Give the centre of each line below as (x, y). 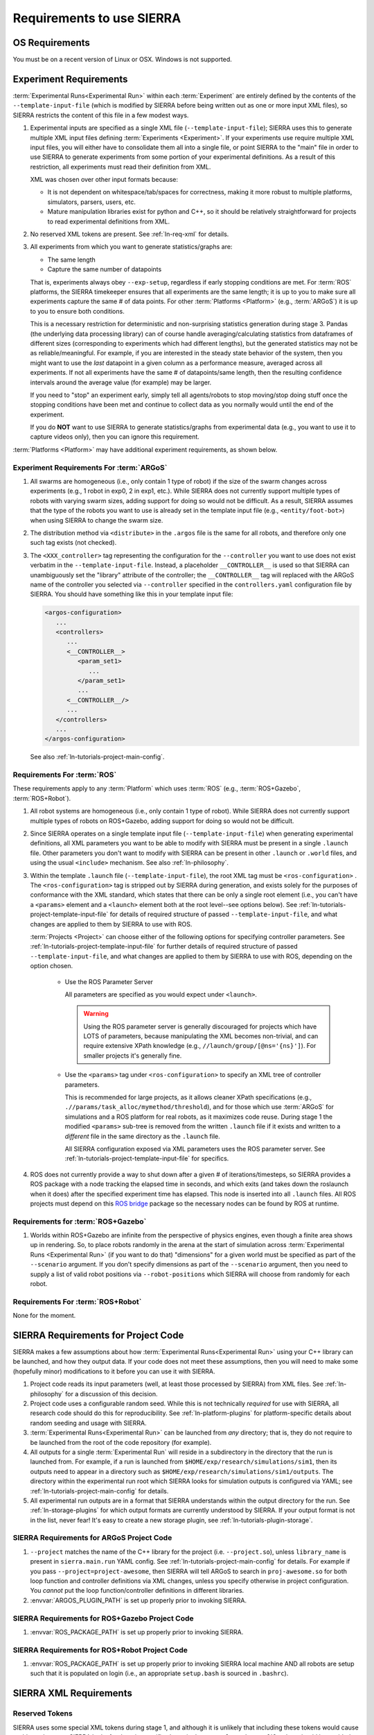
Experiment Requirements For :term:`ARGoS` (90, 467)
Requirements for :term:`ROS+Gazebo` (80, 1221)
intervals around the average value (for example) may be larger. (121, 382)
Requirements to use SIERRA (97, 18)
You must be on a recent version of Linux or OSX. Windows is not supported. (122, 60)
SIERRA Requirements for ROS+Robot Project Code (100, 1650)
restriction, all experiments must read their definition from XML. (121, 167)
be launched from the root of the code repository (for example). (121, 1442)
